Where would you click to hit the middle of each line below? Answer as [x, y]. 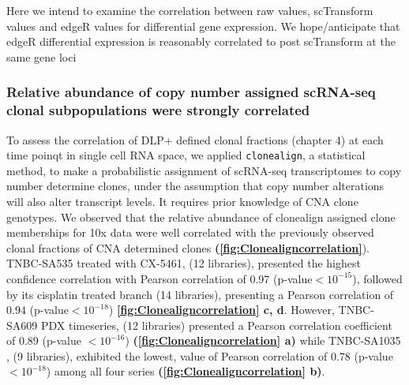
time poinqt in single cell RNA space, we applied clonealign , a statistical [186, 155]
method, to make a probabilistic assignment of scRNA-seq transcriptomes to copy [204, 170]
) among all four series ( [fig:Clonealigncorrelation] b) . [186, 371]
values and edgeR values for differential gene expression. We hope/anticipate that [203, 26]
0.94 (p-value [38, 310]
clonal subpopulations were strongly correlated [158, 110]
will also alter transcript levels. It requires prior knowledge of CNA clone [182, 201]
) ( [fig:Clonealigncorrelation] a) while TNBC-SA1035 [263, 340]
